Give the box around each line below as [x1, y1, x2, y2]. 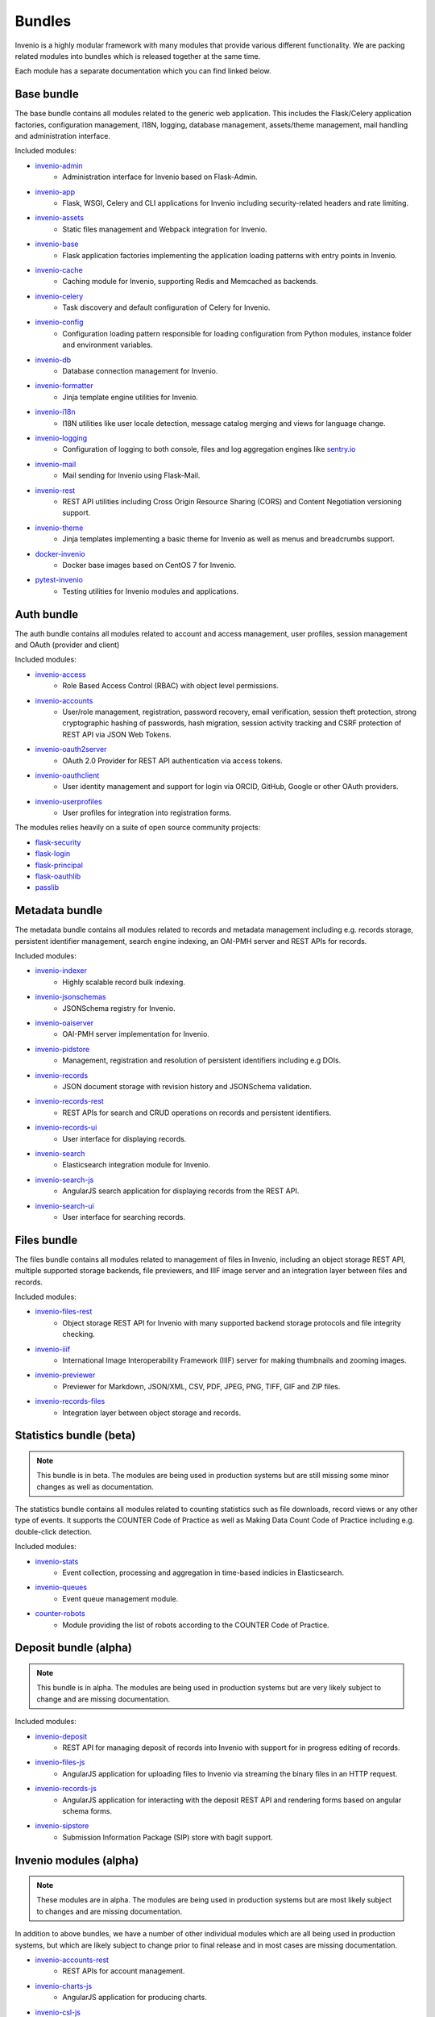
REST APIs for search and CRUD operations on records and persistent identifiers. [62, 1108, 332, 1117]
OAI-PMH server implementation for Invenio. [62, 1029, 209, 1039]
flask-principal [35, 860, 84, 870]
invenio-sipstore [35, 1821, 89, 1831]
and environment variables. [62, 340, 153, 350]
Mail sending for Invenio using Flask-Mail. [62, 470, 201, 480]
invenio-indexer [35, 966, 88, 975]
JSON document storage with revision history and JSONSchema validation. [62, 1082, 312, 1091]
